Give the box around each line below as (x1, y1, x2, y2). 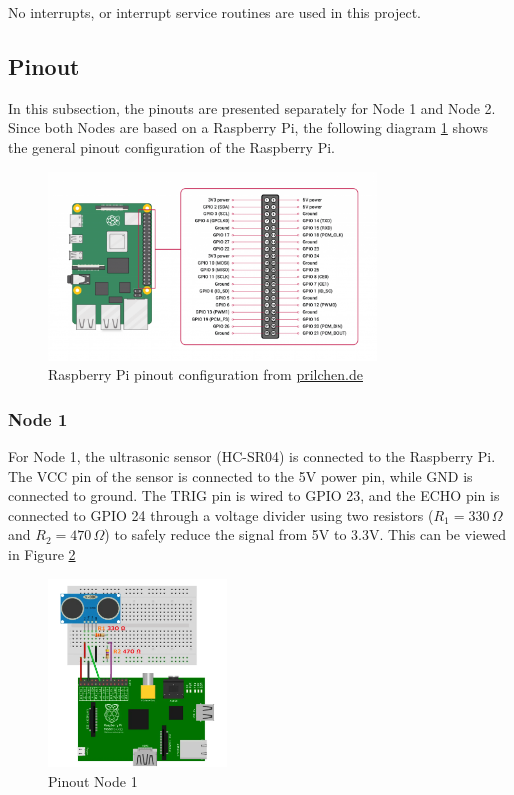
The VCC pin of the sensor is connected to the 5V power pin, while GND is (8, 465, 473, 486)
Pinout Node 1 (48, 771, 138, 792)
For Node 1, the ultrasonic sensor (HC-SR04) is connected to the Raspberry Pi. (8, 445, 496, 466)
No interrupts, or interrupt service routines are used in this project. (8, 2, 421, 22)
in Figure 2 (8, 543, 76, 564)
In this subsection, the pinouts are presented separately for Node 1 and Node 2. (8, 97, 496, 118)
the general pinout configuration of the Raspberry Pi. (8, 136, 335, 157)
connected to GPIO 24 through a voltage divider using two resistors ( (8, 504, 434, 525)
